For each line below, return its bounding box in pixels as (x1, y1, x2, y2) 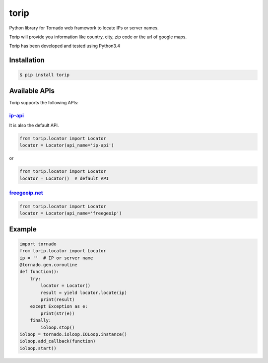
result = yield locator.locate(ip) (40, 290, 128, 295)
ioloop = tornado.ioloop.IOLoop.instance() (19, 331, 128, 337)
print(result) (40, 296, 75, 302)
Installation (9, 56, 45, 65)
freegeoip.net (9, 189, 43, 196)
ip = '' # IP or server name (19, 255, 93, 261)
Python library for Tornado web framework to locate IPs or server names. (9, 25, 159, 31)
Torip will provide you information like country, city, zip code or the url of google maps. (9, 34, 187, 40)
